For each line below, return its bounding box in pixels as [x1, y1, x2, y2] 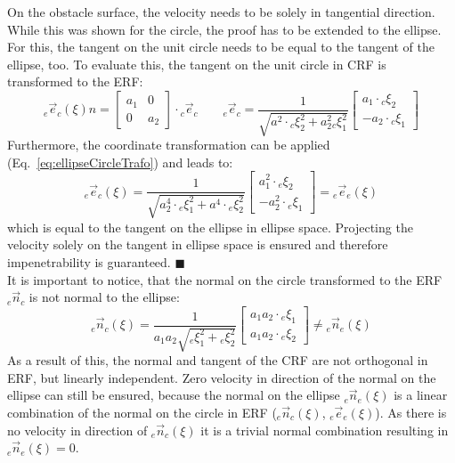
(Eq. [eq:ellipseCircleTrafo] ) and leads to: [7, 152, 233, 171]
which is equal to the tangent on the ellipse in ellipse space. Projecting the [7, 217, 413, 236]
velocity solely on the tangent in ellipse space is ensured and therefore [7, 235, 388, 254]
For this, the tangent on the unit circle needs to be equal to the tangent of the [7, 37, 435, 56]
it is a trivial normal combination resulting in [200, 420, 449, 439]
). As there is [375, 402, 447, 421]
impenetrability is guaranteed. [7, 253, 171, 272]
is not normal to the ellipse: [28, 288, 180, 306]
